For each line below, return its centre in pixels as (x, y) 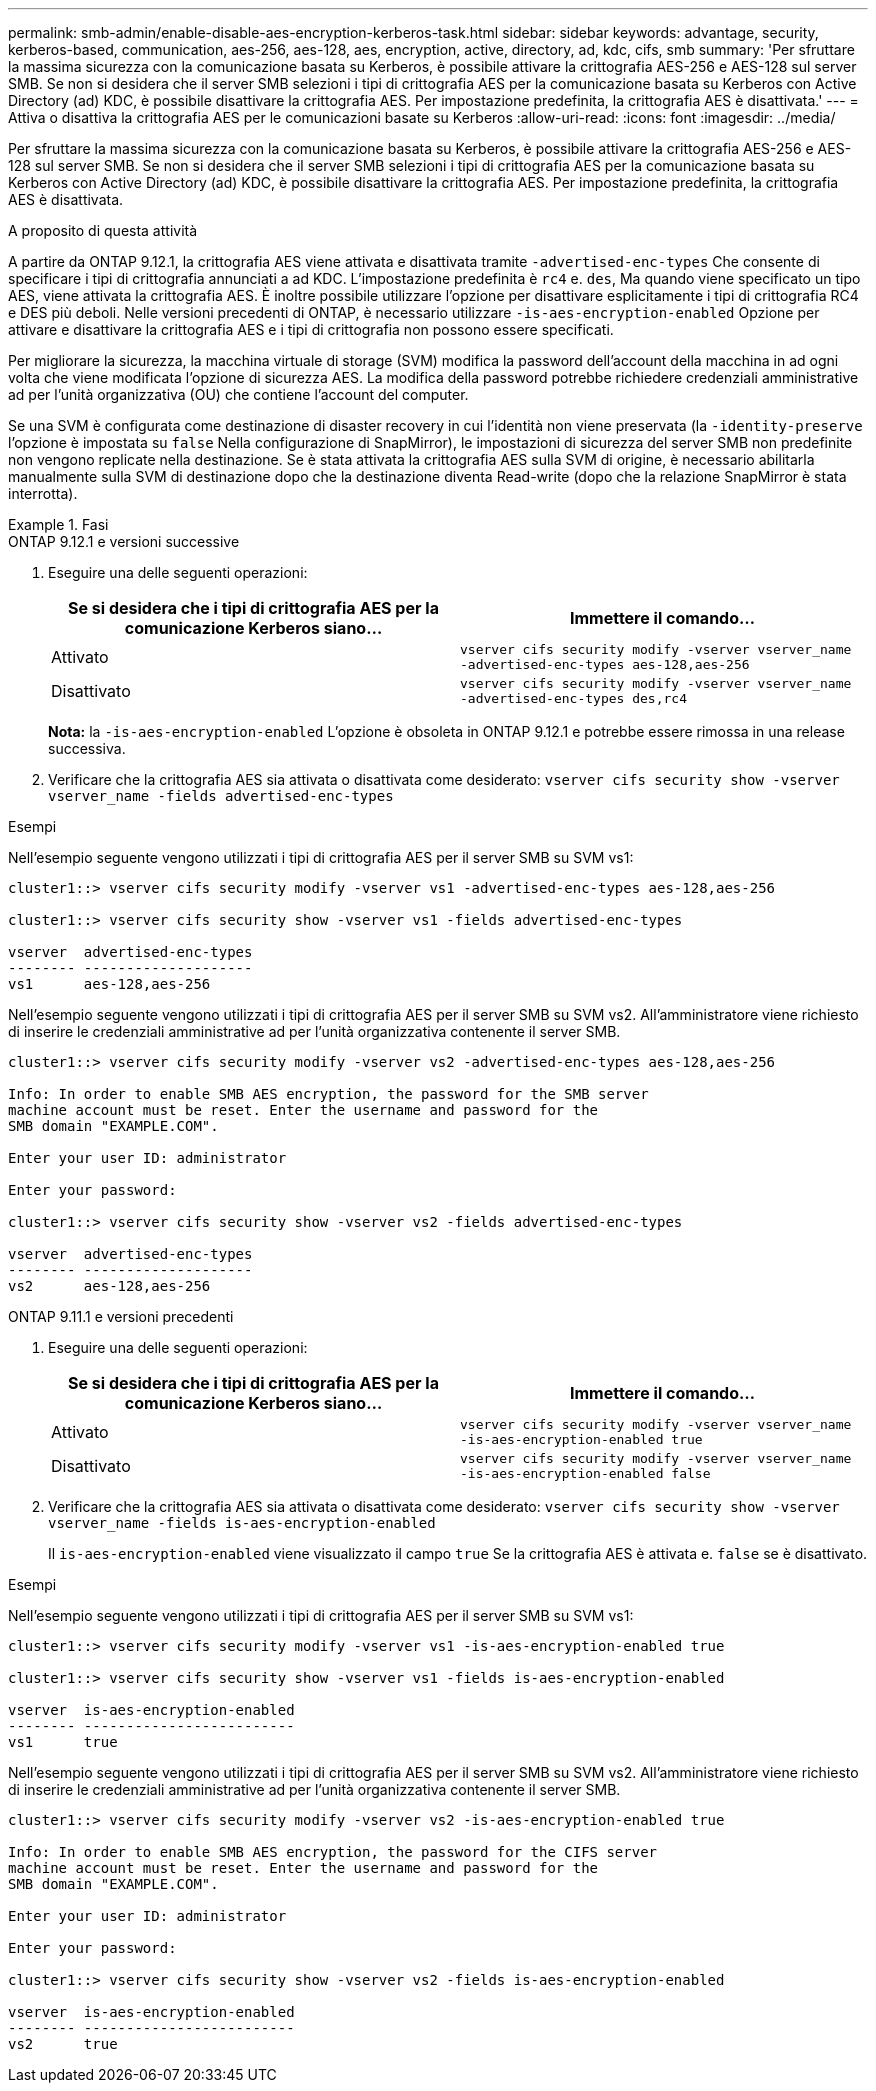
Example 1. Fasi (58, 524)
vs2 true (63, 2044)
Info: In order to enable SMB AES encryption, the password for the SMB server (328, 1094)
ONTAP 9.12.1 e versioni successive (124, 541)
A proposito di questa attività (103, 230)
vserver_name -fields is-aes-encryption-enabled (242, 1523)
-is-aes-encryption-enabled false (585, 1473)
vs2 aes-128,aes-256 (109, 1286)
